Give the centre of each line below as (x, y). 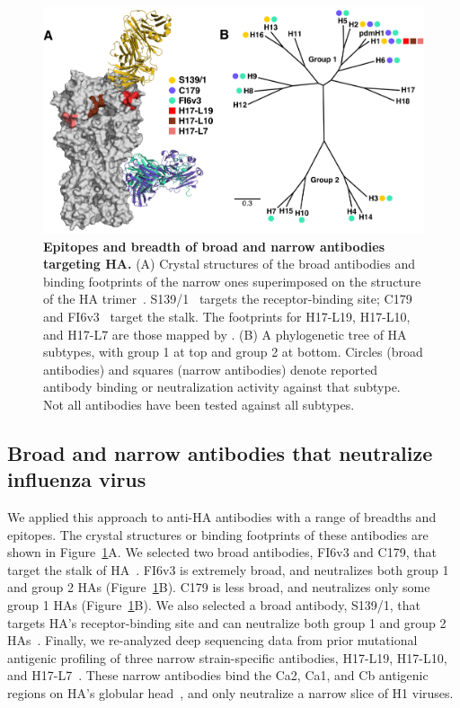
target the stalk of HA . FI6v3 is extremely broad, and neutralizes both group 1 (228, 569)
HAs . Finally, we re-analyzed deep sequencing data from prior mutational (212, 640)
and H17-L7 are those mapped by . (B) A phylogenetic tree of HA (225, 334)
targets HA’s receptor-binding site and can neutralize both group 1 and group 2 (227, 622)
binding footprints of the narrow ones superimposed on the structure (232, 281)
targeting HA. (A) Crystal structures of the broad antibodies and (229, 264)
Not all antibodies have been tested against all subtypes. (199, 404)
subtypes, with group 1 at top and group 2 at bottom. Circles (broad (233, 352)
